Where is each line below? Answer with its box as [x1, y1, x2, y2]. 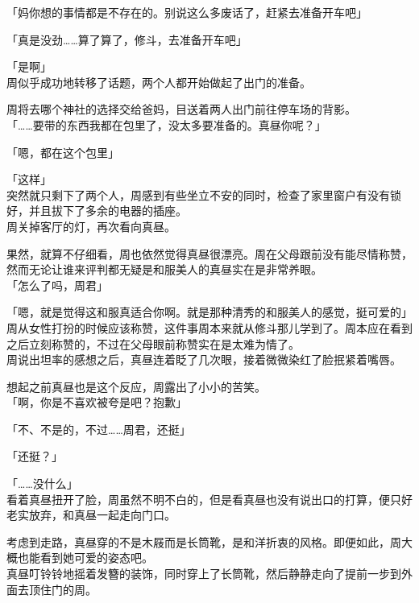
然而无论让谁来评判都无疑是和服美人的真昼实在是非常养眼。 [6, 261, 322, 278]
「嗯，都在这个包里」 [6, 143, 119, 160]
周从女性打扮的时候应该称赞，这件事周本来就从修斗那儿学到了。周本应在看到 [6, 319, 413, 336]
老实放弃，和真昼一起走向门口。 [6, 506, 176, 523]
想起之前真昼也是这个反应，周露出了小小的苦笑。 [6, 378, 266, 394]
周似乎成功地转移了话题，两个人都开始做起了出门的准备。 [6, 73, 311, 90]
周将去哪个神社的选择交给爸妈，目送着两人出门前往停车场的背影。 [6, 101, 356, 118]
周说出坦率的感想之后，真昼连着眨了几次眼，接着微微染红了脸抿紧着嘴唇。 [6, 351, 401, 368]
